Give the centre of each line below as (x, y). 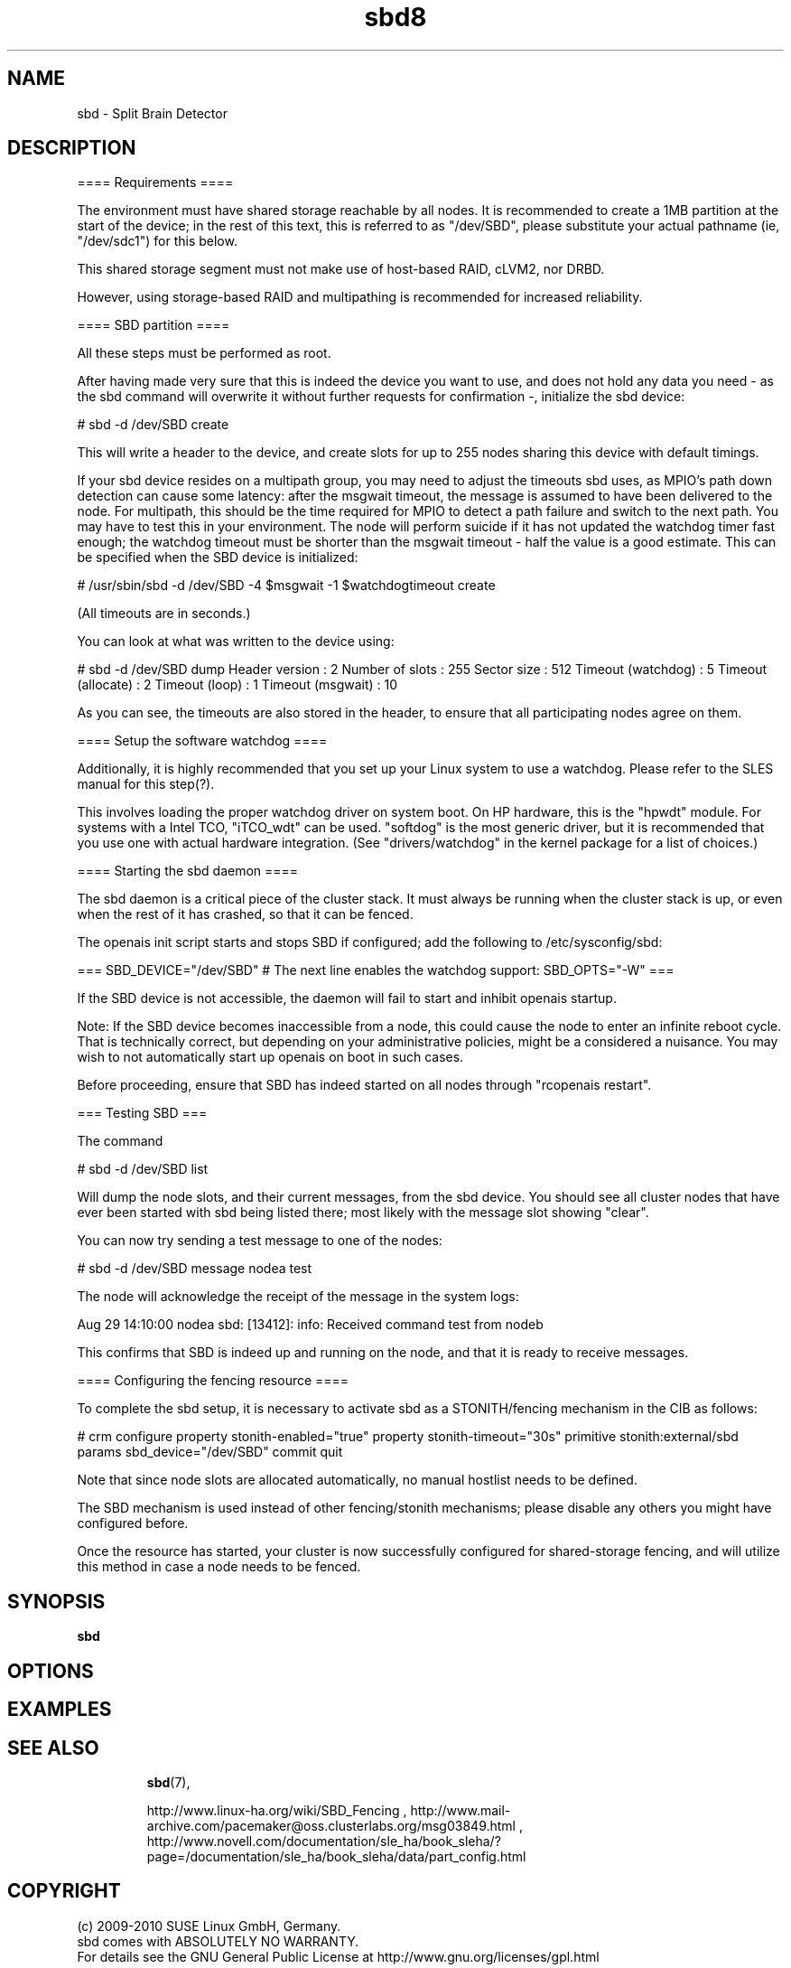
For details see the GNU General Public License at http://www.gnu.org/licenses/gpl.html (338, 1956)
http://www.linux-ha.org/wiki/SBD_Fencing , (277, 1810)
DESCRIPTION (72, 148)
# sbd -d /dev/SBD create (153, 425)
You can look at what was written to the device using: (236, 642)
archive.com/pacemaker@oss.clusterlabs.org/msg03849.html (331, 1825)
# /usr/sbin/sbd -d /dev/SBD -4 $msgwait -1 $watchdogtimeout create (286, 586)
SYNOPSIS (56, 1601)
